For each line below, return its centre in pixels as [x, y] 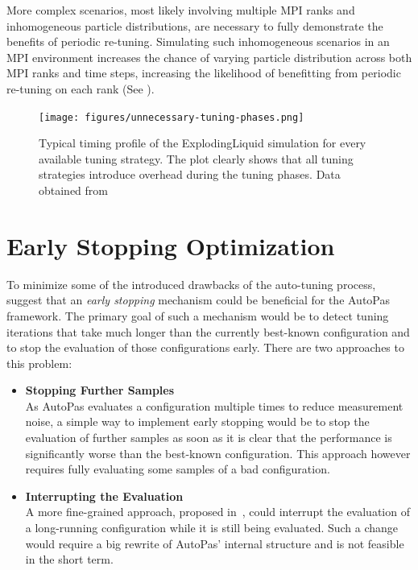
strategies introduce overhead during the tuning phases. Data [190, 174]
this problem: [39, 363]
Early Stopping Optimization [171, 245]
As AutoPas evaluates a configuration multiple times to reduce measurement [214, 405]
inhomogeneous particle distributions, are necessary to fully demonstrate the [195, 25]
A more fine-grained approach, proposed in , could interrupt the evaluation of [217, 512]
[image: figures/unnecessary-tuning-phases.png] [172, 117]
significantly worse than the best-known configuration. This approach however [218, 453]
